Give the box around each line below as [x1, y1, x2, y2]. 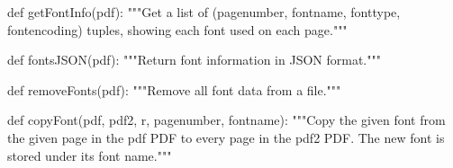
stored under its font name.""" [7, 146, 172, 164]
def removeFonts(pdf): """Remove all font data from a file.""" [7, 80, 341, 99]
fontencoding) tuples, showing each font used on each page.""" [7, 20, 348, 39]
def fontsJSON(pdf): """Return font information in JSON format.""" [7, 50, 381, 69]
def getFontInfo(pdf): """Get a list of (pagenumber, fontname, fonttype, [7, 3, 401, 21]
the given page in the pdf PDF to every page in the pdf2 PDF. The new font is [7, 128, 445, 146]
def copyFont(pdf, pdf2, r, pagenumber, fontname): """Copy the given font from [7, 111, 446, 129]
